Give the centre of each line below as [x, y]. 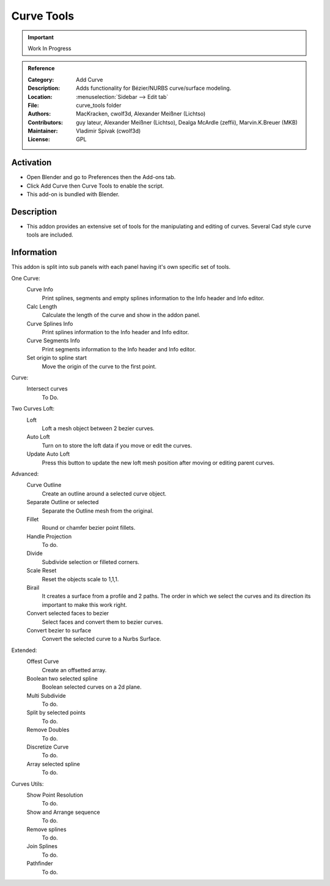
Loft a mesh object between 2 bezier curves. [98, 428]
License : [39, 139]
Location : [40, 97]
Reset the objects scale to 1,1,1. [80, 579]
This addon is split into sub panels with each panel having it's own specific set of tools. [121, 267]
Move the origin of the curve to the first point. [99, 366]
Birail [33, 588]
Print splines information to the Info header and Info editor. [116, 332]
